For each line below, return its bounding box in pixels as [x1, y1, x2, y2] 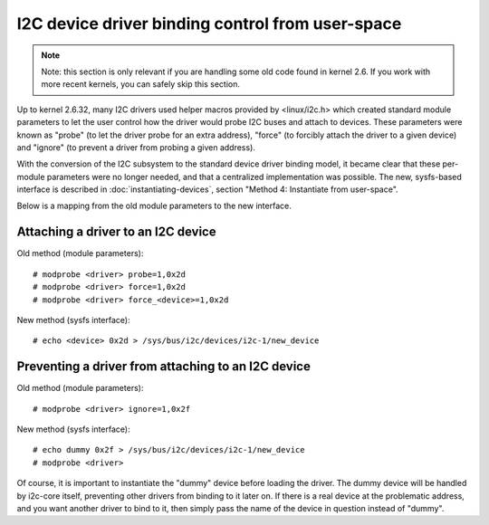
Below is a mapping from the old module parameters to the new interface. [16, 200, 292, 212]
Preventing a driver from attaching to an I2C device [16, 358, 312, 375]
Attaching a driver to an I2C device [16, 224, 216, 240]
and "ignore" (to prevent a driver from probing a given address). [16, 141, 255, 153]
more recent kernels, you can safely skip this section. [41, 79, 240, 90]
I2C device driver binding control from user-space [16, 14, 402, 33]
